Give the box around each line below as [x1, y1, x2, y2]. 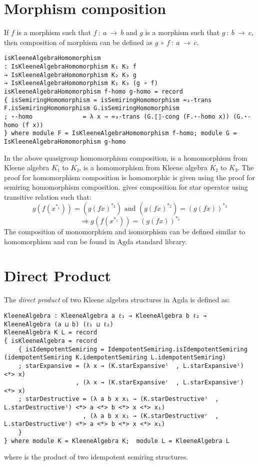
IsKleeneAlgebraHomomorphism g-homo [4, 138, 126, 145]
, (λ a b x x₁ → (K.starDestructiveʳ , [82, 412, 219, 419]
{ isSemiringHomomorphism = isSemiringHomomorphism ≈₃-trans [4, 96, 212, 104]
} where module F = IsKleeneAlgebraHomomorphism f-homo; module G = [4, 130, 237, 137]
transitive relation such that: [4, 191, 91, 202]
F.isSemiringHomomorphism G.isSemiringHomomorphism [4, 105, 179, 112]
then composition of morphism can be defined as [4, 37, 152, 47]
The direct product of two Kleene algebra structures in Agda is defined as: [4, 294, 230, 305]
